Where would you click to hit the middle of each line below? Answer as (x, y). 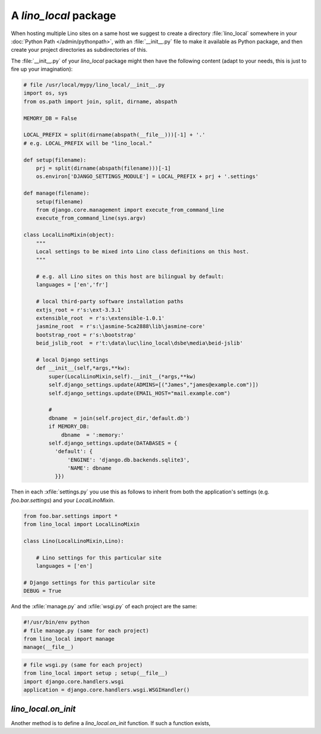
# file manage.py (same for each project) (86, 630)
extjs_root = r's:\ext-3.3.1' (80, 310)
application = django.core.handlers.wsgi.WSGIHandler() (107, 690)
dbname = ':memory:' (92, 435)
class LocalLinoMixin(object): (69, 235)
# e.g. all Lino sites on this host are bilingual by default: (130, 277)
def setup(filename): (55, 160)
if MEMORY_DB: (69, 427)
